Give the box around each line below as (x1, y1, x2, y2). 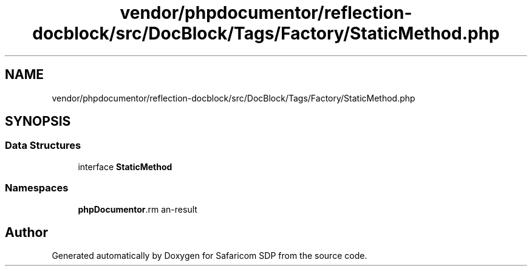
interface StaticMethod (78, 161, 172, 172)
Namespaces (5, 182, 69, 194)
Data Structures (5, 139, 81, 152)
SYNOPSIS (5, 114, 71, 129)
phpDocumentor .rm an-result (78, 204, 197, 214)
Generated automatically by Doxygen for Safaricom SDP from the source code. (52, 250, 367, 261)
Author (5, 224, 48, 240)
